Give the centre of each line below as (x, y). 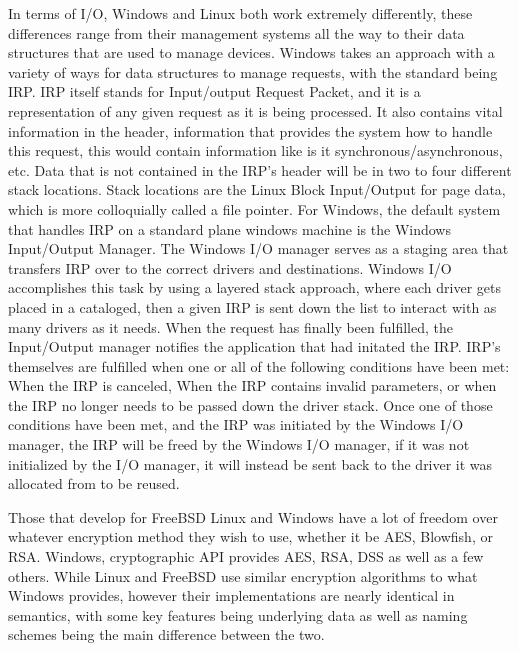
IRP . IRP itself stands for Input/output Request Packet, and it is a (214, 91)
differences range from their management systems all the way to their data (236, 32)
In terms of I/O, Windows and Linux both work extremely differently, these (240, 13)
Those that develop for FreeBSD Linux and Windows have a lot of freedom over (253, 516)
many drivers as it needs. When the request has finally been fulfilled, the (231, 326)
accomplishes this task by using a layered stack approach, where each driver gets (255, 287)
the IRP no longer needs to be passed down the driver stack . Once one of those (250, 404)
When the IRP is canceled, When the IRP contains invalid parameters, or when (252, 385)
